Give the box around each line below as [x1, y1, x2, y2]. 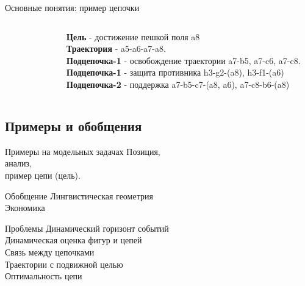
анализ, [5, 157, 32, 170]
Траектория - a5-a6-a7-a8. [66, 42, 166, 55]
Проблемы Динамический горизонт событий [5, 221, 169, 234]
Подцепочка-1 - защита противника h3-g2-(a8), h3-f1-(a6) [66, 66, 284, 79]
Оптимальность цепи [5, 270, 82, 282]
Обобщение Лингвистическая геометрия [5, 189, 153, 202]
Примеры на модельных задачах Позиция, [5, 145, 160, 157]
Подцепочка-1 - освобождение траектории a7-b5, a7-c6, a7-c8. [66, 54, 301, 66]
